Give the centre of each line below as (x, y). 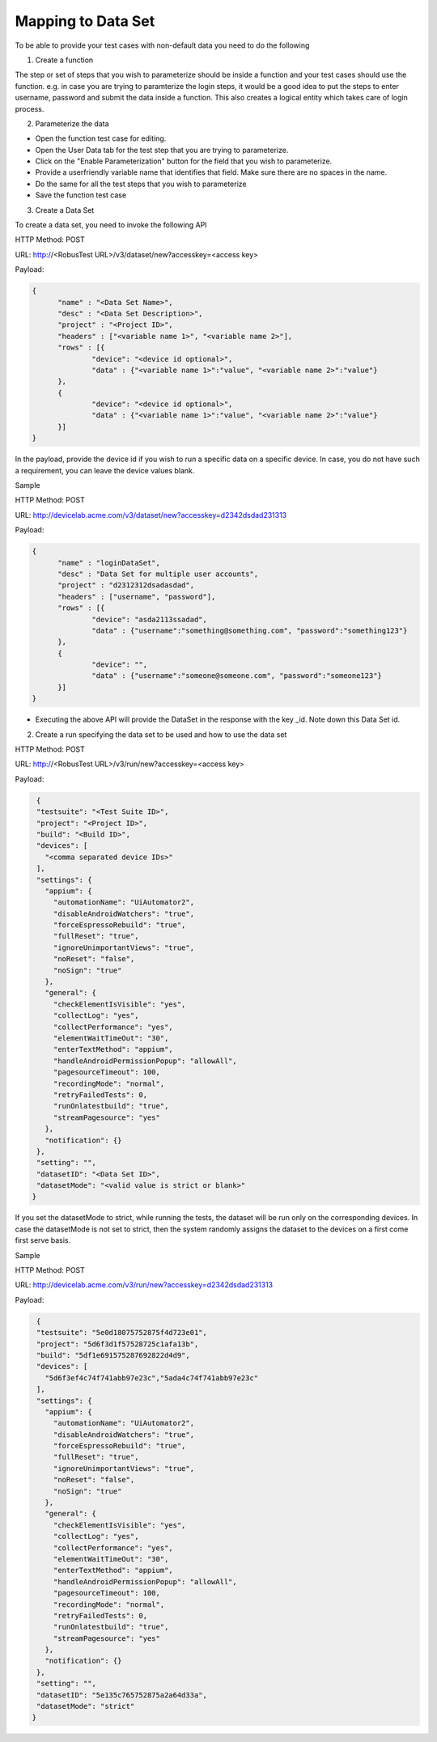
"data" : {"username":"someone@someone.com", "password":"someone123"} (237, 676)
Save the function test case (81, 195)
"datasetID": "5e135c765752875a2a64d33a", (122, 1695)
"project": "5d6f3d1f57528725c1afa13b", (118, 1344)
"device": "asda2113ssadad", (150, 619)
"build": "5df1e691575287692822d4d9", (113, 1355)
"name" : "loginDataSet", (109, 563)
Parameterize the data (72, 123)
